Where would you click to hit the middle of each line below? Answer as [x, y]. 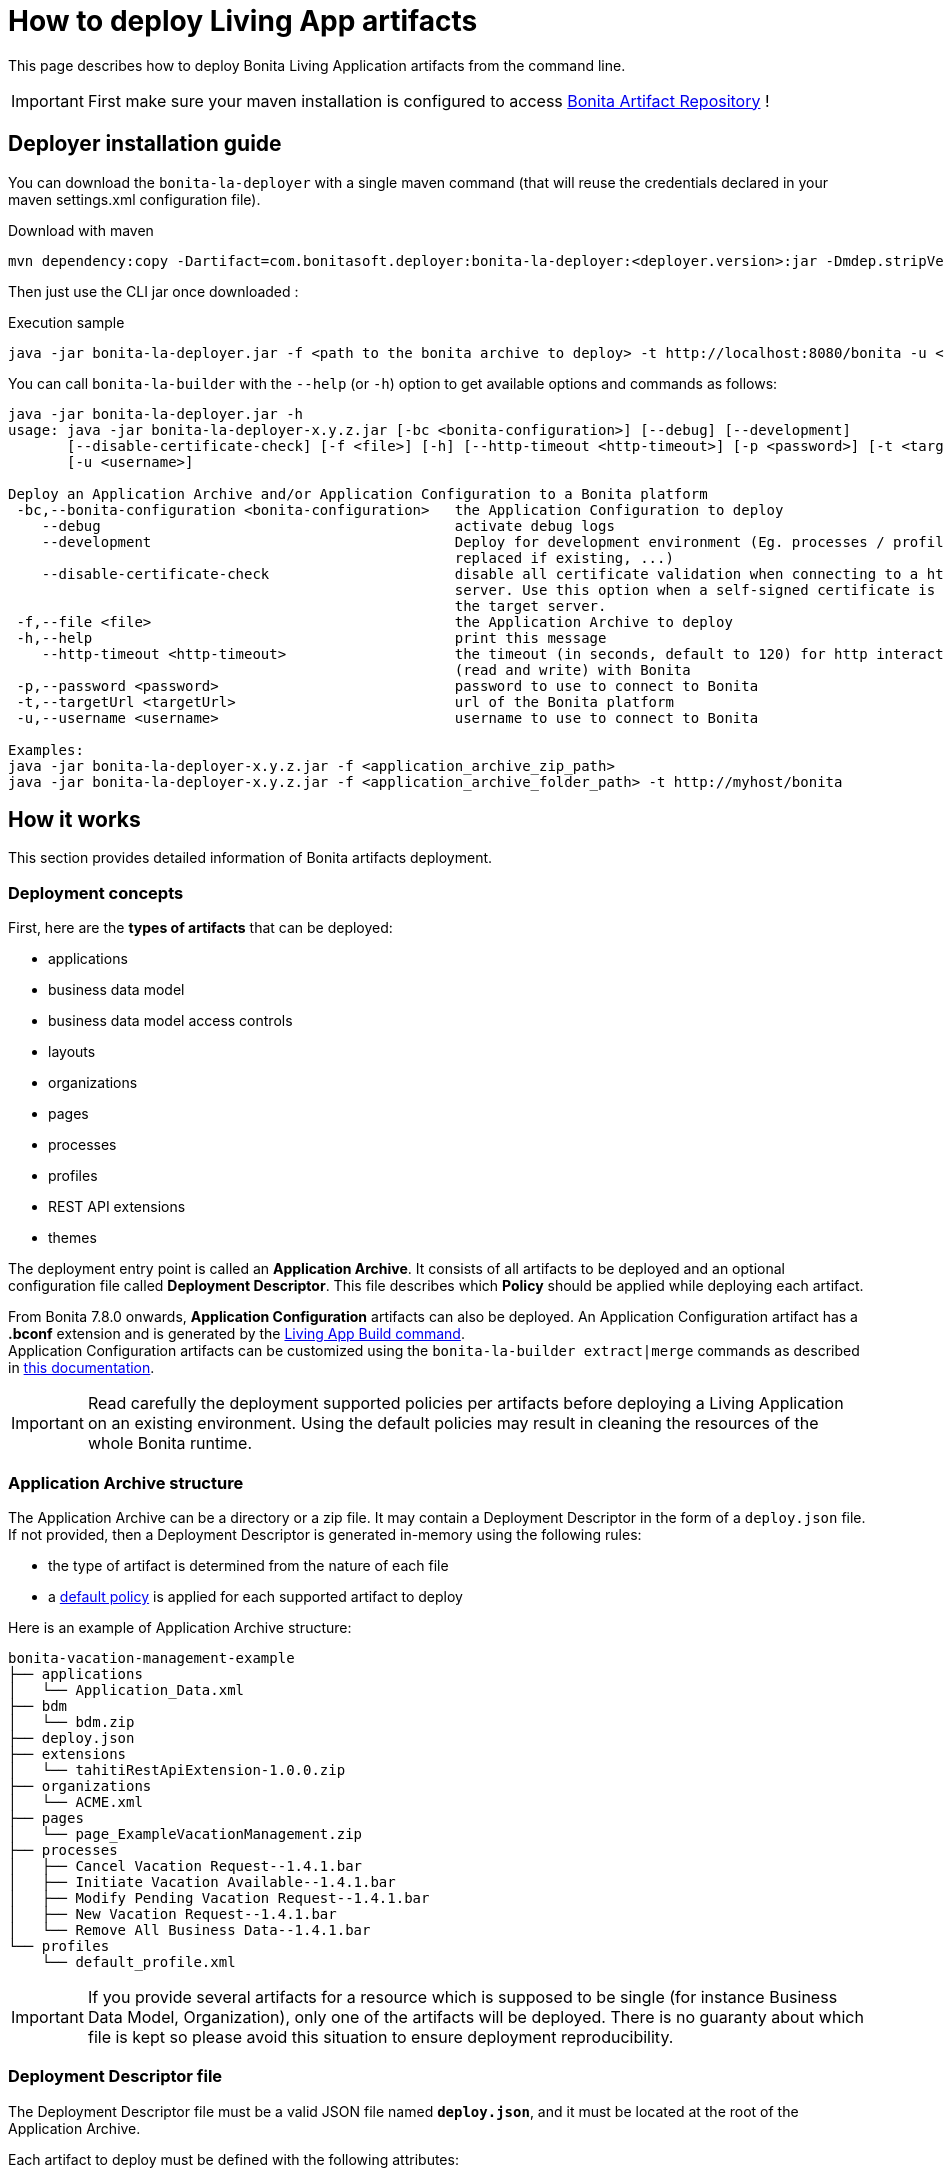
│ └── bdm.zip [71, 1721]
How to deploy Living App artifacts [243, 21]
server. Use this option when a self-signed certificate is [695, 589]
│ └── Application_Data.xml [126, 1689]
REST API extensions [117, 1207]
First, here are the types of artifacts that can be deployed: [200, 928]
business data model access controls [170, 1021]
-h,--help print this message [311, 637]
